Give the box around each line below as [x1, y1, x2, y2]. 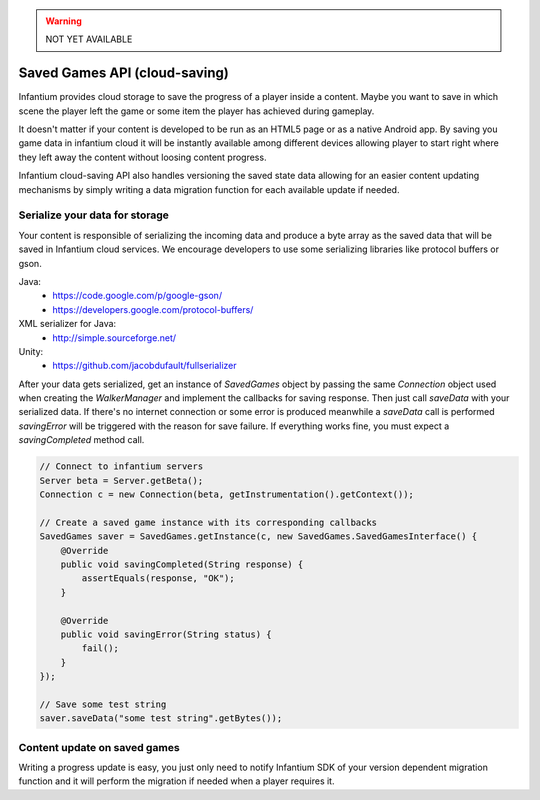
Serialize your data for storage [18, 208, 169, 222]
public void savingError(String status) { [60, 628, 272, 640]
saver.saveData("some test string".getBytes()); [39, 713, 283, 724]
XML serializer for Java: [18, 318, 117, 330]
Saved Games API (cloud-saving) [18, 65, 230, 82]
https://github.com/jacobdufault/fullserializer [52, 360, 237, 372]
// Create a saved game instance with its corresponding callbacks [39, 516, 378, 528]
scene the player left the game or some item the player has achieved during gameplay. [18, 105, 375, 117]
